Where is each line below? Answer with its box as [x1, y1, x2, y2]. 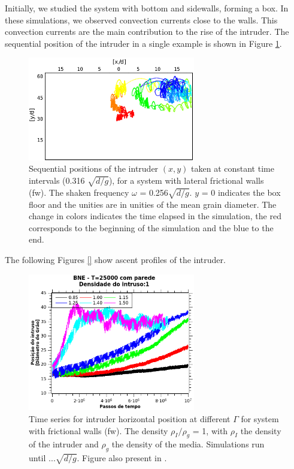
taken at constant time [191, 162, 274, 175]
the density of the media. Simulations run [111, 438, 265, 450]
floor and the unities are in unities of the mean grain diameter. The [29, 198, 277, 210]
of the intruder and [29, 438, 99, 450]
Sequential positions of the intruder [29, 162, 159, 175]
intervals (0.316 [29, 174, 85, 187]
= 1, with [192, 424, 228, 437]
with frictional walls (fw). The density [29, 424, 168, 437]
